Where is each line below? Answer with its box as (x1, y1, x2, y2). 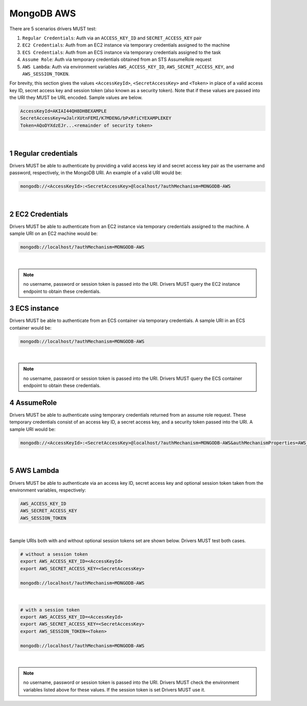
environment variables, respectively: (9, 487, 86, 493)
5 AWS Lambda (9, 466, 59, 475)
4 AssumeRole (9, 398, 57, 407)
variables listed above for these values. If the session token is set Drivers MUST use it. (23, 687, 206, 693)
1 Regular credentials (9, 149, 78, 158)
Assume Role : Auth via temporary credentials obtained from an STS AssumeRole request (22, 56, 212, 62)
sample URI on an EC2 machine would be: (9, 230, 98, 237)
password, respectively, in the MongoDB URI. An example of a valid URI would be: (9, 169, 182, 176)
